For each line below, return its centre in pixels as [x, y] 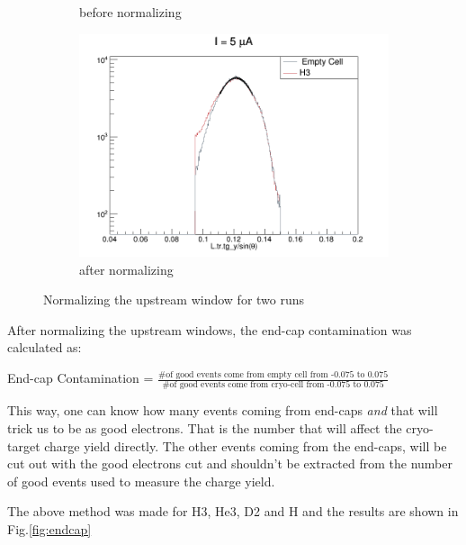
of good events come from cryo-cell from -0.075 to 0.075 [277, 385]
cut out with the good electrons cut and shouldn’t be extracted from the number [230, 463]
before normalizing [130, 12]
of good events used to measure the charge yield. [141, 481]
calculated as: [45, 347]
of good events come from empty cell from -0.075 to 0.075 [277, 374]
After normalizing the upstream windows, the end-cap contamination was [210, 329]
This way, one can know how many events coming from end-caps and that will [223, 410]
